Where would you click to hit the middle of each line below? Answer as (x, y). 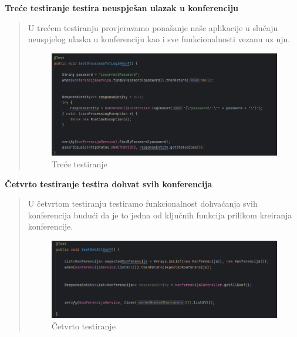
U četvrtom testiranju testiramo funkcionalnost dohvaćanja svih (143, 203)
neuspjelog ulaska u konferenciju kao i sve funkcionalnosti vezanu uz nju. (159, 39)
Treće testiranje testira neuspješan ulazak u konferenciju (122, 8)
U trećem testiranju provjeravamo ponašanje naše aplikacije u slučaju (153, 27)
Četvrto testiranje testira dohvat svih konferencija (109, 183)
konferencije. (50, 226)
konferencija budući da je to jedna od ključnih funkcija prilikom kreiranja (160, 215)
